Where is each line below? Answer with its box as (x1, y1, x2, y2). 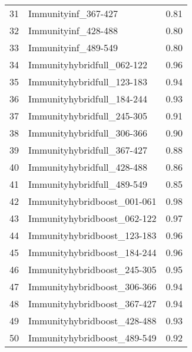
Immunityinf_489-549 (28, 41, 118, 54)
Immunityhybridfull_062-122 (28, 58, 147, 71)
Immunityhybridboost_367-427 (28, 297, 157, 310)
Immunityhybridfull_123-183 (28, 75, 147, 88)
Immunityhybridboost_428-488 (28, 314, 157, 327)
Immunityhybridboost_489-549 (28, 331, 157, 344)
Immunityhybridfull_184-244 (28, 92, 147, 105)
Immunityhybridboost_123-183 (28, 228, 157, 242)
